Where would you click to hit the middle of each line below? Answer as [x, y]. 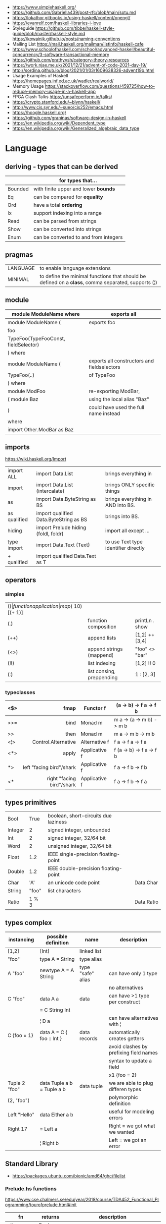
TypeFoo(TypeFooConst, [36, 338]
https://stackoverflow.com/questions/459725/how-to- [100, 86]
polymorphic [123, 1098]
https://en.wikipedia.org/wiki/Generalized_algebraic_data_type [76, 128]
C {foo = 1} [21, 1036]
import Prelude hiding [61, 527]
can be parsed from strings [65, 221]
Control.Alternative [54, 742]
